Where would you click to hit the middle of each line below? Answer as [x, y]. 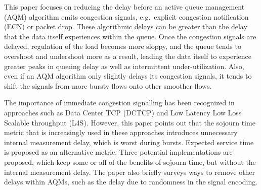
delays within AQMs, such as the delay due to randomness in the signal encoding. [131, 182]
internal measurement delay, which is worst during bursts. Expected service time [129, 142]
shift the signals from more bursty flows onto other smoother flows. [108, 85]
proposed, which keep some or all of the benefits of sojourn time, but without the [130, 162]
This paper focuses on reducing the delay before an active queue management [124, 7]
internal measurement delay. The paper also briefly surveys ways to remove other [130, 172]
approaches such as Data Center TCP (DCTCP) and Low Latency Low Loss [123, 112]
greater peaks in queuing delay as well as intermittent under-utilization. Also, [124, 66]
